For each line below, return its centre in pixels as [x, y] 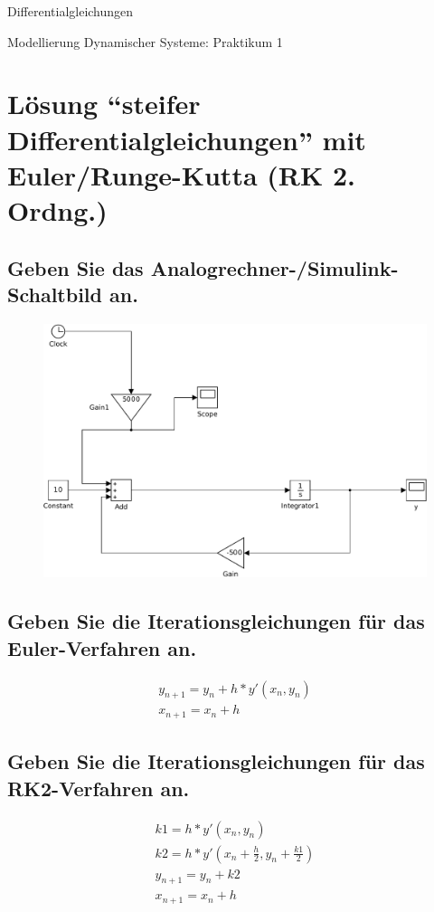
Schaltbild [55, 294]
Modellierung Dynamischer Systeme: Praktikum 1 [145, 41]
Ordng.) [57, 209]
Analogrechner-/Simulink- [274, 267]
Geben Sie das [75, 267]
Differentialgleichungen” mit [187, 139]
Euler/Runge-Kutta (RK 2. [181, 174]
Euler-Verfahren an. [102, 647]
